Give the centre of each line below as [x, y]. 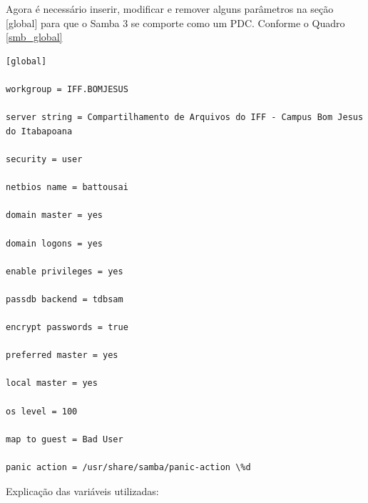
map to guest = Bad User [65, 439]
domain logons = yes [55, 243]
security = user [44, 159]
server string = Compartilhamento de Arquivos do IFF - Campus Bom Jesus [185, 118]
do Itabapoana [39, 131]
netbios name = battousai [67, 188]
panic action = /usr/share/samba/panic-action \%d [128, 467]
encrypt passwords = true [67, 328]
